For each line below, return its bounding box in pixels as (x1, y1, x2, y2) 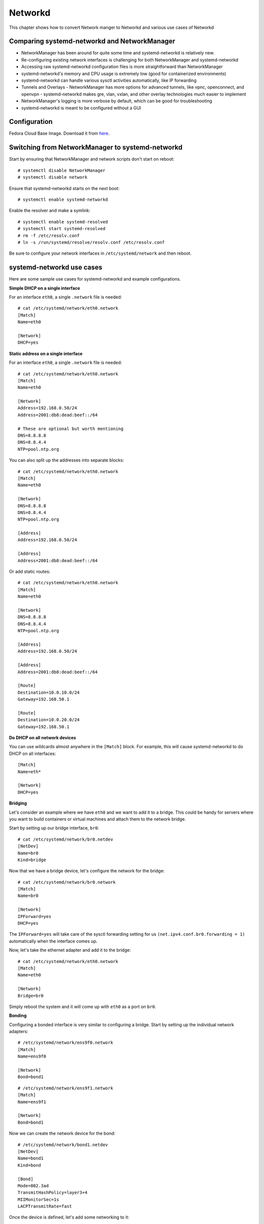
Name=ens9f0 (18, 1054, 46, 1059)
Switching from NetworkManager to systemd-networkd (9, 143, 183, 152)
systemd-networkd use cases (9, 263, 103, 272)
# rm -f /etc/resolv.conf (18, 233, 80, 238)
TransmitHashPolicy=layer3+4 (18, 1190, 88, 1196)
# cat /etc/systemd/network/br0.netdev (18, 836, 113, 842)
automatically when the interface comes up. (9, 938, 98, 944)
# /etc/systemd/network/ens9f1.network (18, 1085, 113, 1091)
